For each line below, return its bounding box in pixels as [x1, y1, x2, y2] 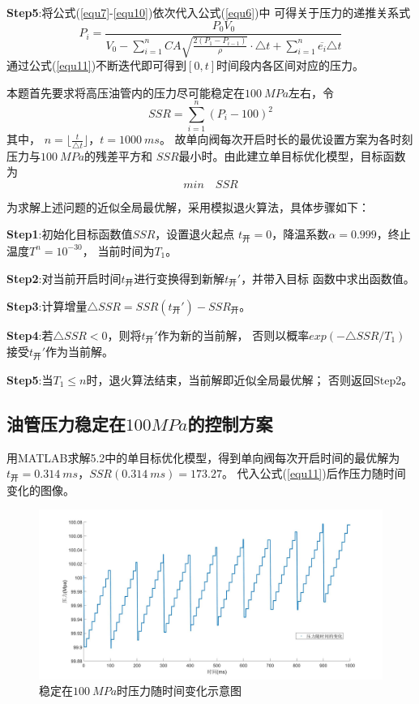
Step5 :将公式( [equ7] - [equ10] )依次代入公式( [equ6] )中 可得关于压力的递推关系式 [6, 4, 411, 20]
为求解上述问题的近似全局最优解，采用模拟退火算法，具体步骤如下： [6, 198, 370, 215]
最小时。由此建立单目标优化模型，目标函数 [178, 147, 406, 164]
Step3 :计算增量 [6, 297, 88, 314]
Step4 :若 [6, 326, 53, 343]
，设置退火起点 [155, 225, 235, 243]
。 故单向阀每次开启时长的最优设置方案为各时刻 [159, 131, 413, 148]
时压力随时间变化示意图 [117, 682, 242, 699]
